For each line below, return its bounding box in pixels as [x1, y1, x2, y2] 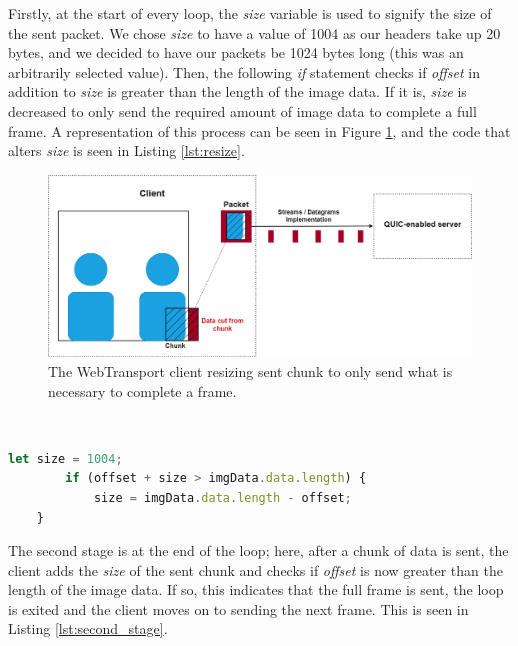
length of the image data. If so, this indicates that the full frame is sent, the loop [8, 579, 504, 600]
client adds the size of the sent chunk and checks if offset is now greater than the [8, 559, 503, 580]
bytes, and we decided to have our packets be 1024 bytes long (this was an [8, 42, 464, 63]
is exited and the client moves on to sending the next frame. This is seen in [8, 598, 469, 619]
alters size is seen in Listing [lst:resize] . [8, 140, 245, 161]
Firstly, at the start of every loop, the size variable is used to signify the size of [8, 3, 492, 23]
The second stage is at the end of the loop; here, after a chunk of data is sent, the [8, 540, 509, 561]
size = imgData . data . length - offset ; [93, 490, 352, 505]
